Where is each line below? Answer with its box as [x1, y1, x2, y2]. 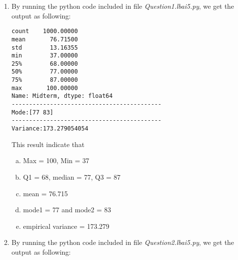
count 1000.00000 [11, 28, 78, 35]
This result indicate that [11, 139, 85, 149]
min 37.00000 [11, 52, 78, 59]
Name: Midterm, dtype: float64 [11, 93, 113, 100]
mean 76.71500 [11, 36, 78, 43]
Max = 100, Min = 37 [23, 155, 90, 166]
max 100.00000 [11, 84, 78, 92]
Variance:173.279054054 [11, 125, 89, 132]
